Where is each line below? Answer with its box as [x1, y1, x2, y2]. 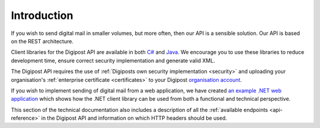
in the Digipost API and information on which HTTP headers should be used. [41, 114, 228, 121]
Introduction [11, 9, 73, 22]
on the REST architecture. [11, 37, 74, 44]
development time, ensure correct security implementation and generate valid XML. [11, 57, 216, 64]
